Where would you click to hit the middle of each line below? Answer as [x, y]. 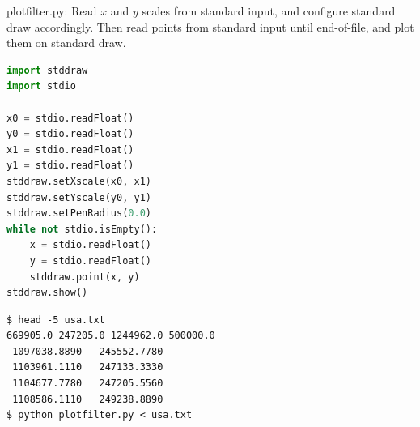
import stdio [41, 86]
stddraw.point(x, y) [85, 277]
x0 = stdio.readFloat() [70, 118]
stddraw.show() [47, 293]
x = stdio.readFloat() [90, 245]
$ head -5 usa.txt [56, 320]
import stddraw [47, 70]
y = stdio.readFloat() [90, 260]
